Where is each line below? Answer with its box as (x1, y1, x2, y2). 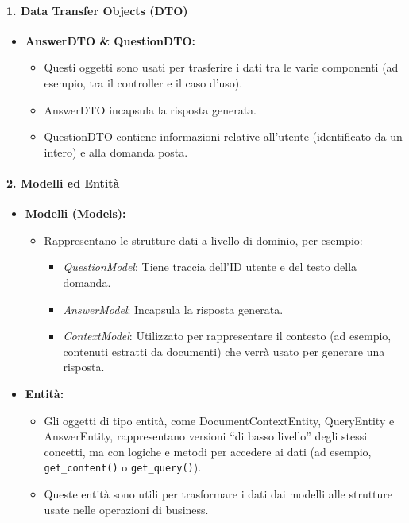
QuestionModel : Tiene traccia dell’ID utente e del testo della (63, 258, 357, 275)
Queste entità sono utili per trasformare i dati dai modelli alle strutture (44, 485, 393, 502)
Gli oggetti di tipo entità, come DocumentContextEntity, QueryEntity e (44, 412, 395, 428)
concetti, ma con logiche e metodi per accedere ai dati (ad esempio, (44, 443, 372, 459)
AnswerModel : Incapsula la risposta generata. (63, 300, 284, 317)
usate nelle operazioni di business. (44, 501, 209, 517)
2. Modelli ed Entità (6, 174, 120, 191)
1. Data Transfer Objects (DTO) (6, 2, 188, 18)
